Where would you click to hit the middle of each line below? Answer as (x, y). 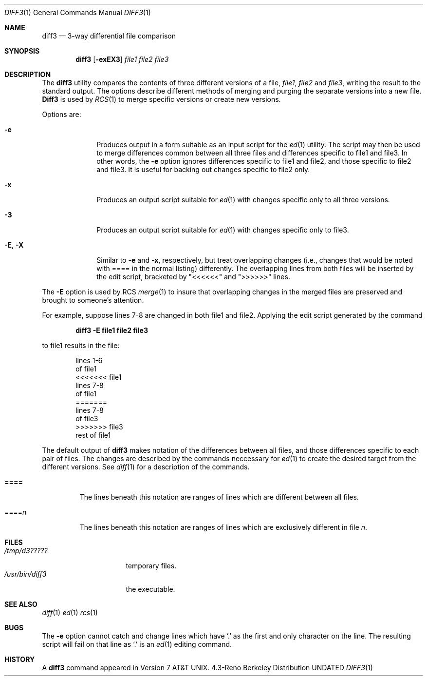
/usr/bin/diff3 (26, 574)
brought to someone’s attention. (93, 300)
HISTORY (20, 659)
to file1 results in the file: (81, 345)
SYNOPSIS (22, 51)
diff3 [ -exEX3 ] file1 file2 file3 (122, 59)
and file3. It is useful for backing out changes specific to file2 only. (203, 169)
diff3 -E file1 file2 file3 (112, 330)
